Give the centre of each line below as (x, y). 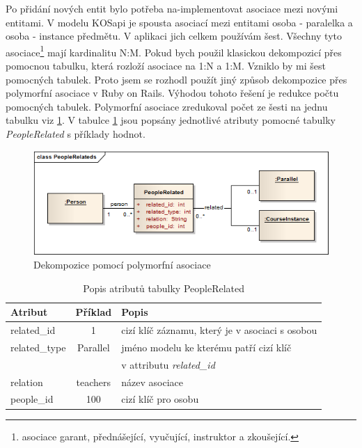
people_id (32, 399)
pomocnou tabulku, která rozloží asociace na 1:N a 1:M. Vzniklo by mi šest (166, 66)
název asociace (152, 382)
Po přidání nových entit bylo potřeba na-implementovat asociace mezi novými (172, 8)
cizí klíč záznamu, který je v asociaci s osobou (219, 330)
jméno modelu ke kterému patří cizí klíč (206, 347)
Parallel (94, 347)
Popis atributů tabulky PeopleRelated (164, 288)
